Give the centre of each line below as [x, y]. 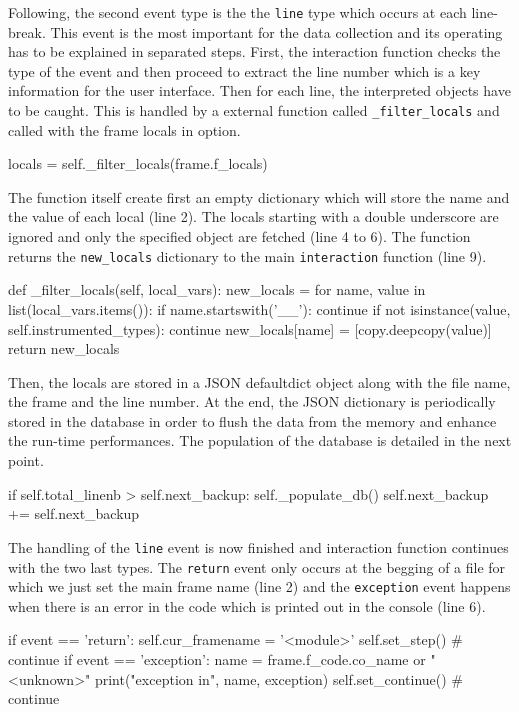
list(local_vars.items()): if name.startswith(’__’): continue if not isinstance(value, [259, 308]
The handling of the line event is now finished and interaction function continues [258, 546]
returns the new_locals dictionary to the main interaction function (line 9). [247, 255]
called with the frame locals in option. [124, 129]
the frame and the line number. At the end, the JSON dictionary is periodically [252, 401]
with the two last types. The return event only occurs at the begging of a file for [257, 566]
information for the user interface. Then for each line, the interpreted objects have [259, 90]
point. [26, 460]
